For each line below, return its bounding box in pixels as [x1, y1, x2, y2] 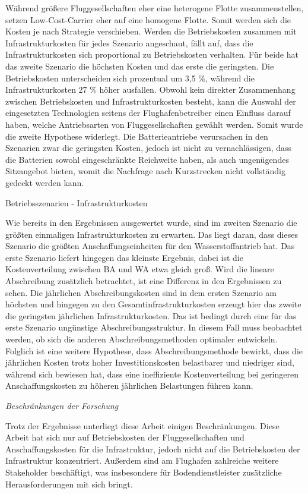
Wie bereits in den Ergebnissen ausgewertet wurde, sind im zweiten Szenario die [5, 216, 297, 229]
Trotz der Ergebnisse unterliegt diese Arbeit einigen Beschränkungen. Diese [5, 419, 280, 432]
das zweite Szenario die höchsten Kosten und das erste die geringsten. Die [5, 59, 274, 72]
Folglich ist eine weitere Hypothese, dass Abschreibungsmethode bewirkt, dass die [5, 344, 303, 357]
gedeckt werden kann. [5, 176, 84, 188]
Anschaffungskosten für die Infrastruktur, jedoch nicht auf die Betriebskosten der [5, 442, 300, 455]
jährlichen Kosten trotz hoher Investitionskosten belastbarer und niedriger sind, [5, 356, 294, 369]
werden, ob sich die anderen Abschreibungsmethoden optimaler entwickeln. [5, 333, 278, 345]
